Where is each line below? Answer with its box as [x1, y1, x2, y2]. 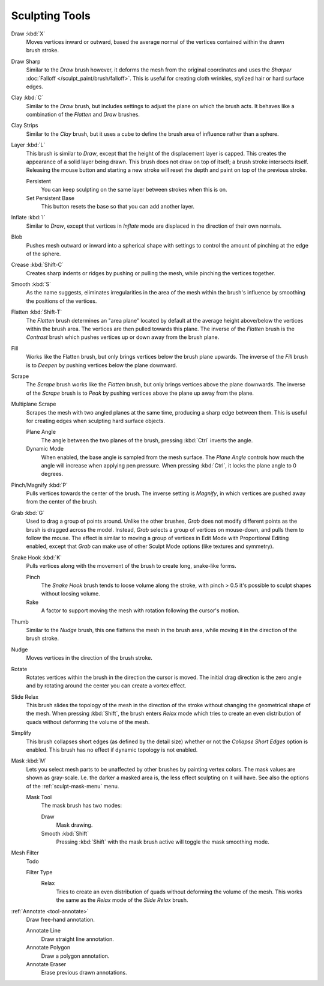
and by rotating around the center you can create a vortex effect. [26, 682, 187, 689]
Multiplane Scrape [11, 400, 56, 408]
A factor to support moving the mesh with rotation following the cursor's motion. [41, 607, 240, 614]
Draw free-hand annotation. [26, 916, 95, 924]
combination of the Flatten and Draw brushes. [26, 111, 140, 118]
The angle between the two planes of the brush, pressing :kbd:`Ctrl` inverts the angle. [41, 436, 253, 444]
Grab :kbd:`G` [11, 509, 45, 516]
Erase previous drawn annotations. [41, 969, 127, 976]
